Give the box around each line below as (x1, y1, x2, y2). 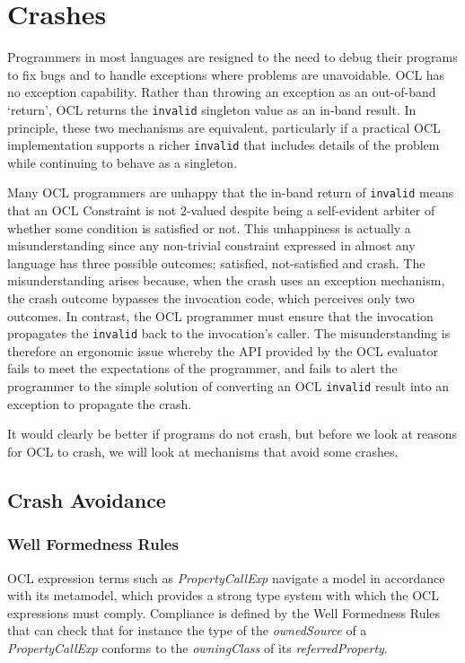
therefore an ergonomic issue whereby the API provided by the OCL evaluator (7, 341, 438, 360)
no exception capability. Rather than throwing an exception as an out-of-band (7, 83, 436, 101)
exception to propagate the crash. (7, 394, 192, 413)
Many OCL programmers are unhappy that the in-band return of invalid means (7, 183, 454, 202)
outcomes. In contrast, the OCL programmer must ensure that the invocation (7, 306, 434, 325)
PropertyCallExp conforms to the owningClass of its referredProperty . (7, 638, 388, 657)
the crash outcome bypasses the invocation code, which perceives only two (7, 289, 415, 308)
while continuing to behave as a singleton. (7, 153, 238, 171)
